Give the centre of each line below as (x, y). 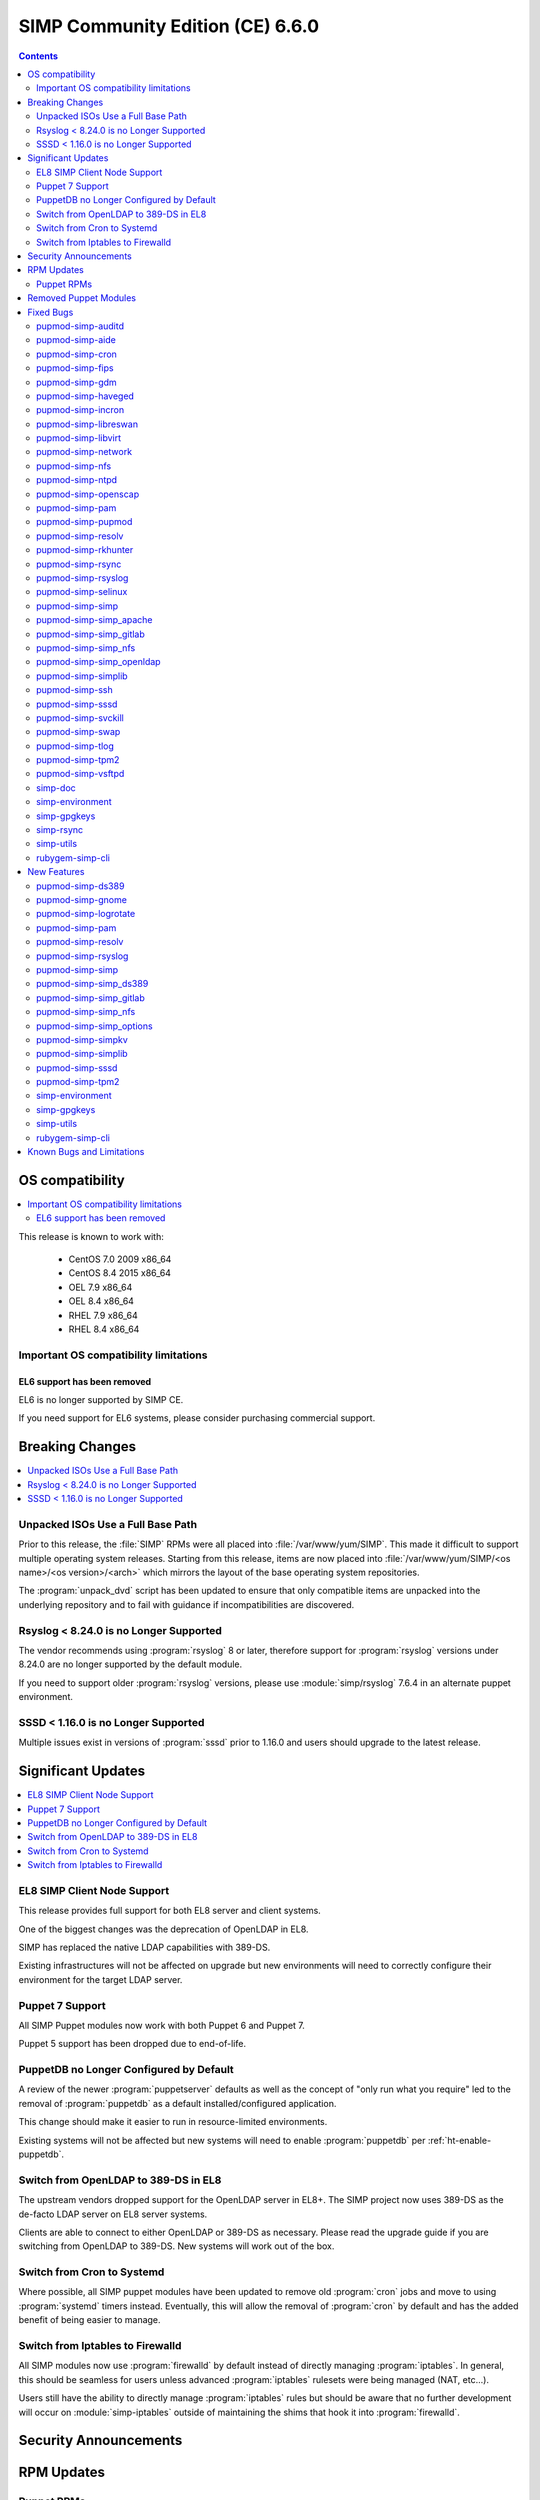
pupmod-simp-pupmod (84, 522)
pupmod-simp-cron (76, 354)
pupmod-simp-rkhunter (85, 550)
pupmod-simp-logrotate (86, 914)
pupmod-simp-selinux (82, 592)
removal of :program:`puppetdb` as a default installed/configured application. (177, 2103)
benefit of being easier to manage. (89, 2320)
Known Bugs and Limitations (86, 1152)
